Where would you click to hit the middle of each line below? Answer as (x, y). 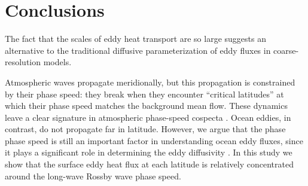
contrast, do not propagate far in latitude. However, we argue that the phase (145, 129)
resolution (23, 62)
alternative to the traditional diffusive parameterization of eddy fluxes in (138, 50)
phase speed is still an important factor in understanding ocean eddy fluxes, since (154, 140)
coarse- (286, 50)
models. (57, 62)
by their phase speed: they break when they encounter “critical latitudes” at (144, 94)
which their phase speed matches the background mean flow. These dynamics (146, 106)
